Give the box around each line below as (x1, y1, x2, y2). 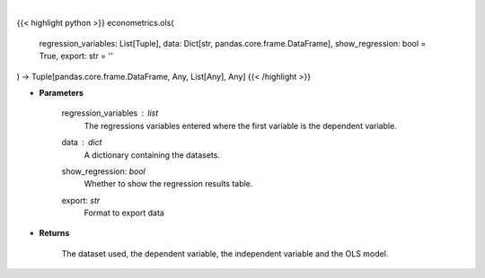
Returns (39, 228, 70, 239)
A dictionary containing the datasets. (84, 149, 220, 161)
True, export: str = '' (39, 50, 114, 62)
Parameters (39, 87, 84, 98)
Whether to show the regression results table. (84, 178, 253, 189)
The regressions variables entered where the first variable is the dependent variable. (84, 120, 397, 131)
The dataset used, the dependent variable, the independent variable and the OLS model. (61, 248, 389, 259)
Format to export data (84, 207, 165, 219)
